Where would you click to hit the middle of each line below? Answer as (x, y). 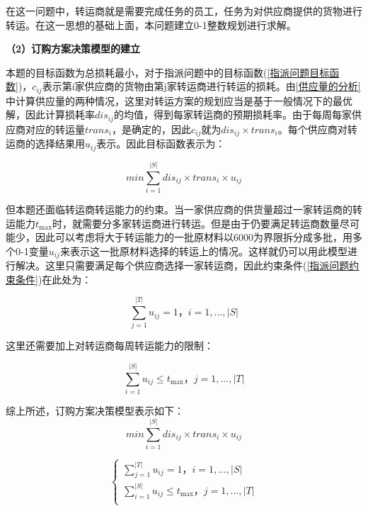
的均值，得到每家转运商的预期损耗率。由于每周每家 (232, 114)
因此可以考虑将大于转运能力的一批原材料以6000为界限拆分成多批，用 (194, 237)
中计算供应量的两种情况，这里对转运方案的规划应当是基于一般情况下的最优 (179, 100)
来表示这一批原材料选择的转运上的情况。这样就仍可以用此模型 (203, 251)
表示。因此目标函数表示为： (161, 144)
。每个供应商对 (312, 129)
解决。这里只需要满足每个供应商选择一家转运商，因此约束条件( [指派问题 (182, 265)
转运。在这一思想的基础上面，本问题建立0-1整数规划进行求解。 (151, 24)
